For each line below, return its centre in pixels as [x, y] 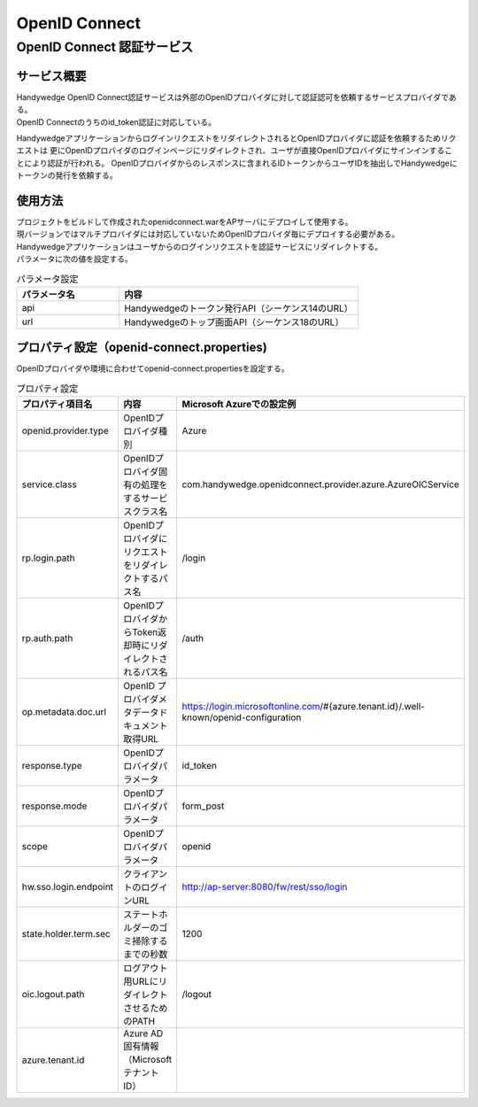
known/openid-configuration [242, 717]
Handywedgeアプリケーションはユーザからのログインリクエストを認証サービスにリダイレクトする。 [200, 246]
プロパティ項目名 [57, 405]
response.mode [54, 806]
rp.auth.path [47, 639]
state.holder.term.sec [66, 934]
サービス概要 [51, 76]
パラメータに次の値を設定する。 [74, 259]
